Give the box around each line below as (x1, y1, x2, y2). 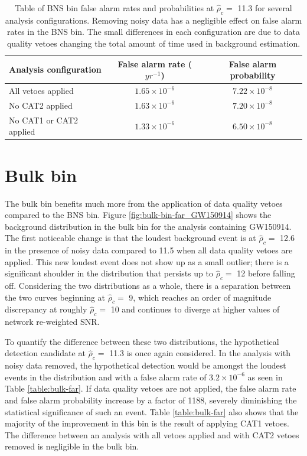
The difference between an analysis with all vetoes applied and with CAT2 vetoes (5, 428, 299, 441)
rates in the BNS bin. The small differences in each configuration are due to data (6, 25, 300, 38)
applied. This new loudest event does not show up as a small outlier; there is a (5, 255, 289, 268)
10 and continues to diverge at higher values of (110, 303, 280, 315)
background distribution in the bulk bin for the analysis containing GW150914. (5, 220, 292, 232)
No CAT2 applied (9, 99, 73, 111)
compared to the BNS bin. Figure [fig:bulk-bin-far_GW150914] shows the (5, 209, 272, 221)
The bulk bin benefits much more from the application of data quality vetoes (5, 197, 283, 209)
